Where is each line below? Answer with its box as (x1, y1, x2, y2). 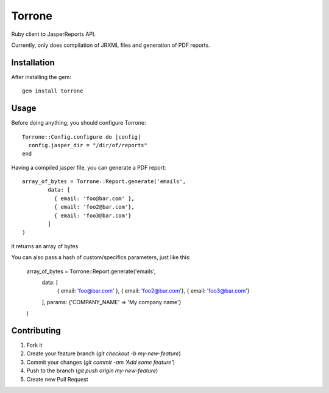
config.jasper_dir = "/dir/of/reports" (28, 142, 147, 148)
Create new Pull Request (26, 375, 88, 383)
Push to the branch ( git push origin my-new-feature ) (26, 367, 158, 374)
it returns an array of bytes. (11, 242, 80, 249)
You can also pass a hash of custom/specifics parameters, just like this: (11, 254, 191, 261)
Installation (11, 57, 55, 68)
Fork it (26, 341, 43, 349)
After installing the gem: (11, 73, 71, 80)
